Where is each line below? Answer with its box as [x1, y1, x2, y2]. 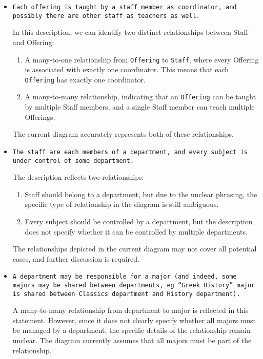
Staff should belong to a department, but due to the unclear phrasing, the [25, 188, 257, 199]
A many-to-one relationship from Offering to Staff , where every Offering [25, 54, 259, 65]
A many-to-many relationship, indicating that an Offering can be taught [25, 91, 256, 102]
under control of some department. [12, 157, 134, 164]
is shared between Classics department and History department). [12, 290, 240, 298]
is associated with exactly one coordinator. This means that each [25, 64, 229, 75]
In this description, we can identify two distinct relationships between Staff [12, 27, 248, 37]
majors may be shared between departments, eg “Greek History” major [12, 281, 255, 289]
